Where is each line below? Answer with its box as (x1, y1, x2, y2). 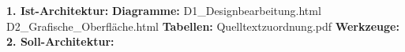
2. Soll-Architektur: (6, 33, 114, 50)
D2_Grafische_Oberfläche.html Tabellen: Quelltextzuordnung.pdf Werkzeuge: (6, 17, 399, 34)
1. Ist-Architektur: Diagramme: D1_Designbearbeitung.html (6, 2, 321, 18)
